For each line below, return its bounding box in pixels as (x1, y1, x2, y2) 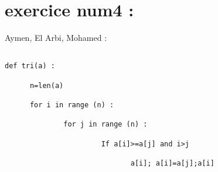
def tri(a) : (5, 62, 55, 71)
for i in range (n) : (29, 101, 114, 109)
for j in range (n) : (63, 120, 148, 129)
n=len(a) (29, 81, 64, 90)
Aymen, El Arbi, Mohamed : (5, 31, 107, 44)
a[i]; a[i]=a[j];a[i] (130, 159, 214, 167)
